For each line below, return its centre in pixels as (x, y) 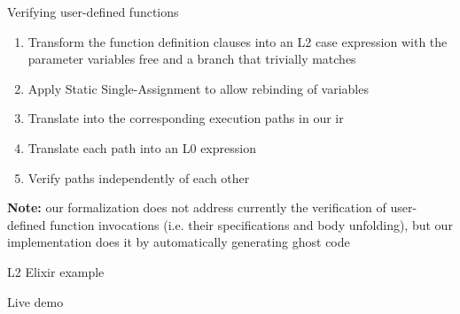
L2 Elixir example (56, 271)
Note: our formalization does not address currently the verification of (197, 207)
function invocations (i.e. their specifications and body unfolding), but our (251, 224)
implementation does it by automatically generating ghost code (179, 242)
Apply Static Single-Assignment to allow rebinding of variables (198, 88)
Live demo (35, 301)
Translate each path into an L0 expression (142, 147)
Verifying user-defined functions (93, 11)
